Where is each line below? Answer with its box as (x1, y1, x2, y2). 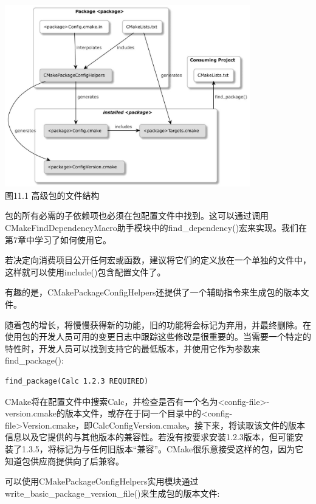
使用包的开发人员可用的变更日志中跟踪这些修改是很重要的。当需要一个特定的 (5, 330, 311, 343)
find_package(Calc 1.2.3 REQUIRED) (5, 376, 149, 385)
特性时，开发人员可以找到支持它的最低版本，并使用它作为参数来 (5, 342, 260, 354)
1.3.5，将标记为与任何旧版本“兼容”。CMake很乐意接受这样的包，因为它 (21, 442, 304, 455)
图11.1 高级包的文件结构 (5, 188, 100, 201)
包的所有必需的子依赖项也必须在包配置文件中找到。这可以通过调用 (5, 209, 269, 222)
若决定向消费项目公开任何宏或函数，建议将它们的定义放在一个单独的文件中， (5, 254, 311, 266)
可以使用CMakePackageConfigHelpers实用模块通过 (5, 475, 199, 488)
